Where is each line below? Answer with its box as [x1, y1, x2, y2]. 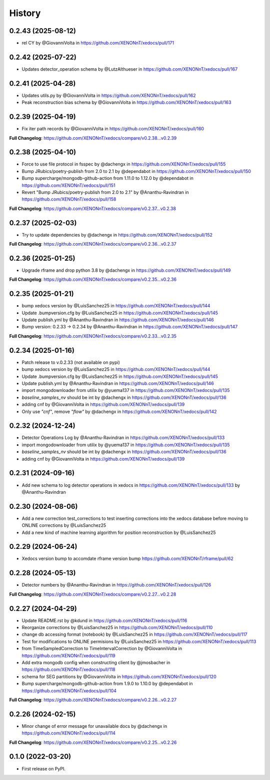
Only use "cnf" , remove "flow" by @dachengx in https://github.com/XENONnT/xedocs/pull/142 [21, 409, 217, 415]
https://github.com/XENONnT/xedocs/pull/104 [21, 687, 117, 694]
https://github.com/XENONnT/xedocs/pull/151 [21, 182, 115, 188]
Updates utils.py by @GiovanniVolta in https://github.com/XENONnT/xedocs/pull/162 [21, 92, 196, 98]
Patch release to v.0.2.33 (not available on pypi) [21, 359, 120, 365]
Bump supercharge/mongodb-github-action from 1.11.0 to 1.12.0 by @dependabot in [21, 175, 193, 181]
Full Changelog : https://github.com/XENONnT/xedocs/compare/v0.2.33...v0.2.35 [9, 333, 177, 339]
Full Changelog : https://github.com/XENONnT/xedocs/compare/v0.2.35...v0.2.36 [9, 276, 177, 283]
